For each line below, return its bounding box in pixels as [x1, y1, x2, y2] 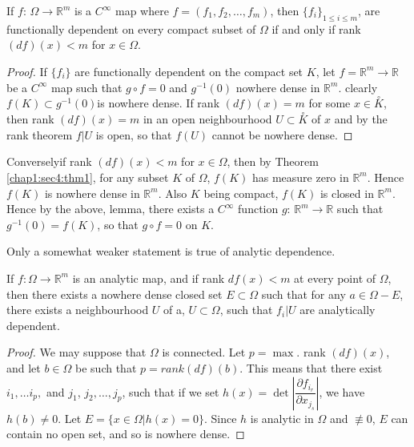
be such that [75, 359, 137, 376]
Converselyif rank [6, 153, 92, 170]
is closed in [320, 184, 374, 201]
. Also [158, 184, 187, 201]
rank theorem [6, 126, 73, 143]
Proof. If [6, 62, 47, 79]
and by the [334, 111, 388, 127]
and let [6, 359, 41, 376]
